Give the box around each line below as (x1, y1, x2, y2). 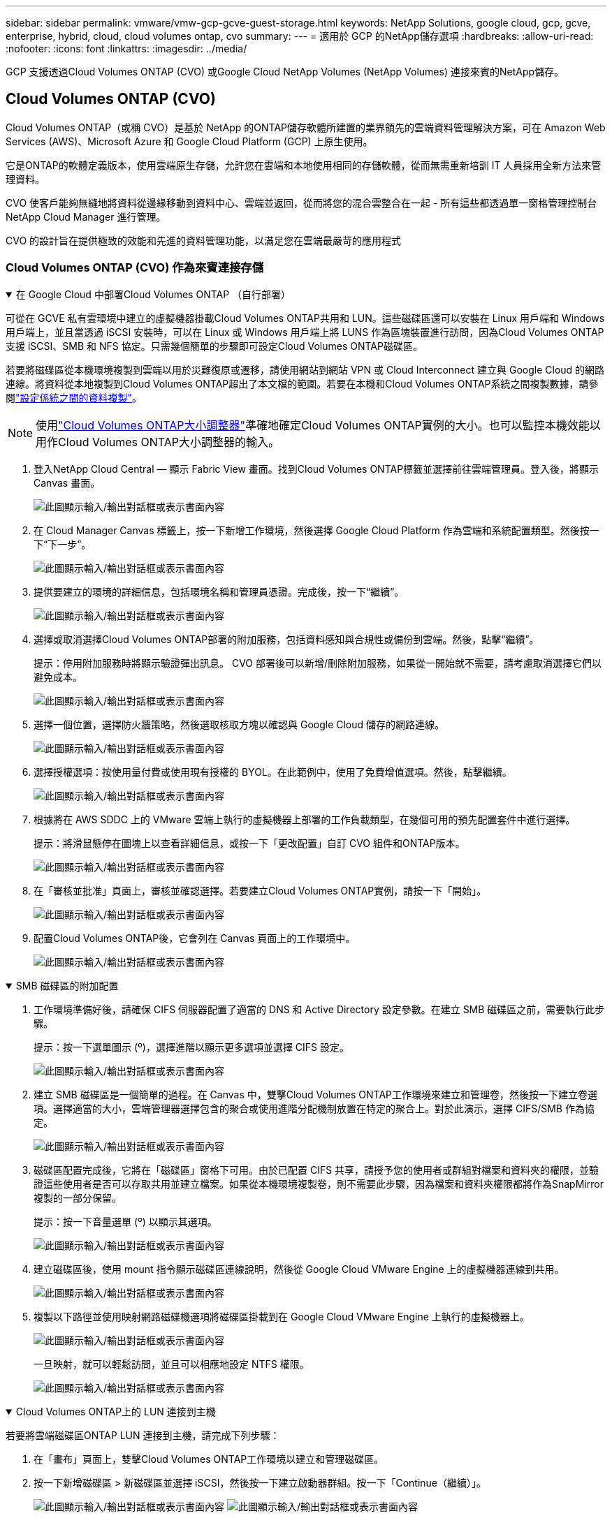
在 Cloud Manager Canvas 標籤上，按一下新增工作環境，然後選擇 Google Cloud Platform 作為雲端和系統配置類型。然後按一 (34, 524, 599, 536)
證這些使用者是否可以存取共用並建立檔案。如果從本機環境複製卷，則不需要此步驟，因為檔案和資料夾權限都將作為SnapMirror (34, 1177, 604, 1190)
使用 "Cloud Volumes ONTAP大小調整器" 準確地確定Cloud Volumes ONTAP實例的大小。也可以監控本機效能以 (36, 418, 601, 432)
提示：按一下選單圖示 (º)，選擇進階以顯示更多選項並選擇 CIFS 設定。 (34, 1040, 350, 1053)
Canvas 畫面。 (34, 476, 101, 489)
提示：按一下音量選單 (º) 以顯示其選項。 (34, 1215, 217, 1228)
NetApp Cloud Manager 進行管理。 (6, 210, 166, 223)
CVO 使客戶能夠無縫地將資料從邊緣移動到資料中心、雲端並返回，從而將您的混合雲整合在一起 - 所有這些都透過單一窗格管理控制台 (6, 196, 597, 209)
